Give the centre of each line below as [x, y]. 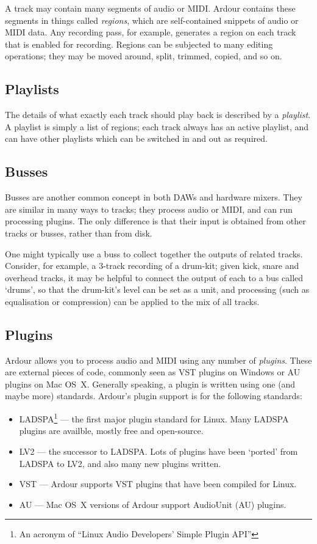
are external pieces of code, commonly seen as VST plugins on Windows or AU [153, 372]
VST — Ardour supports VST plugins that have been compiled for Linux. [158, 484]
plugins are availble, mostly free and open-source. [111, 431]
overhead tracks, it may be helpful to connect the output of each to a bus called [154, 277]
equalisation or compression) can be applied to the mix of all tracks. [132, 301]
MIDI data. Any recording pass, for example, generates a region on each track [151, 32]
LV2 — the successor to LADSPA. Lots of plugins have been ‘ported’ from [158, 451]
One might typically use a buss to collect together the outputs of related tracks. [154, 253]
